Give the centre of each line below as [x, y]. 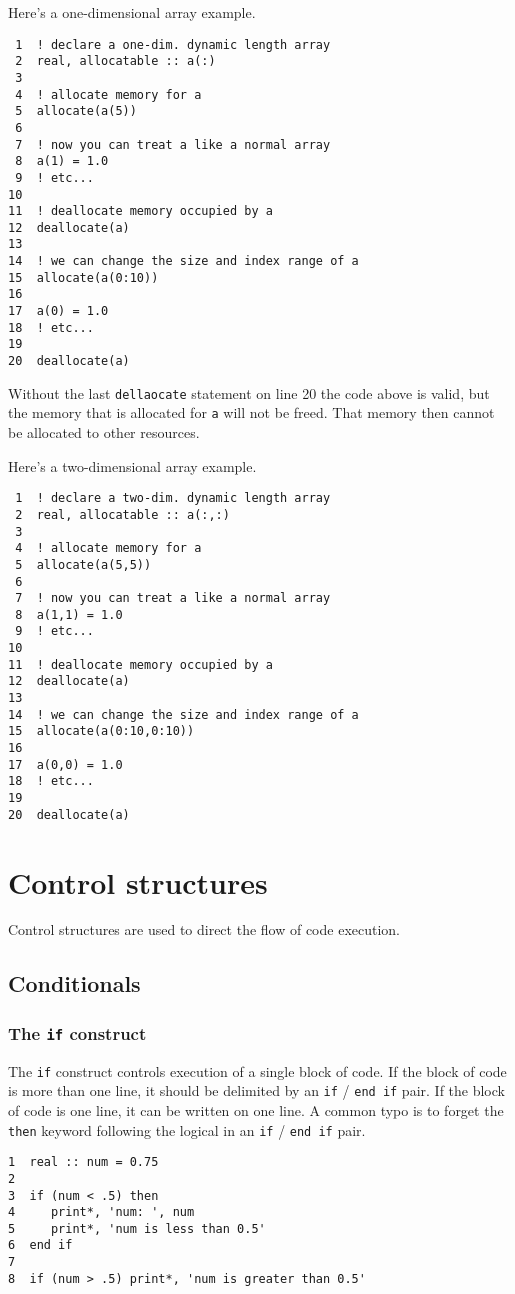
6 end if [40, 1245]
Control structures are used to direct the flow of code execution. [204, 929]
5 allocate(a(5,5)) [83, 564]
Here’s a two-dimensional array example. [132, 465]
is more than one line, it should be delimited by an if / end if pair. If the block [256, 1090]
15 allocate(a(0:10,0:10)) [101, 731]
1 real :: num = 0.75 [83, 1162]
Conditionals [74, 983]
